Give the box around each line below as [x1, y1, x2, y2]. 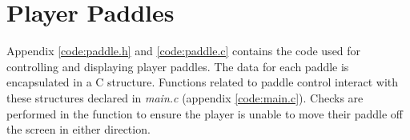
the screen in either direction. [6, 121, 151, 138]
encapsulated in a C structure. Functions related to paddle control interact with [6, 74, 399, 90]
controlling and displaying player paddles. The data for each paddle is [6, 58, 349, 74]
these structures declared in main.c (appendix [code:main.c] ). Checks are [6, 89, 364, 106]
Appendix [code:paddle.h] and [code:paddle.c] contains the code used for [6, 42, 361, 59]
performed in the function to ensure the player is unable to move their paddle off [6, 105, 404, 122]
